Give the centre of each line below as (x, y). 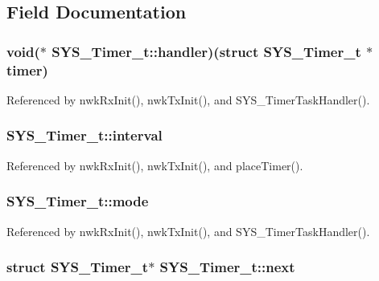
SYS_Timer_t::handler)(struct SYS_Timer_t (206, 51)
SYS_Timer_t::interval (84, 135)
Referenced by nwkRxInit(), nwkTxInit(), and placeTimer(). (155, 165)
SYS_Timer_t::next (227, 267)
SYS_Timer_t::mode (78, 201)
